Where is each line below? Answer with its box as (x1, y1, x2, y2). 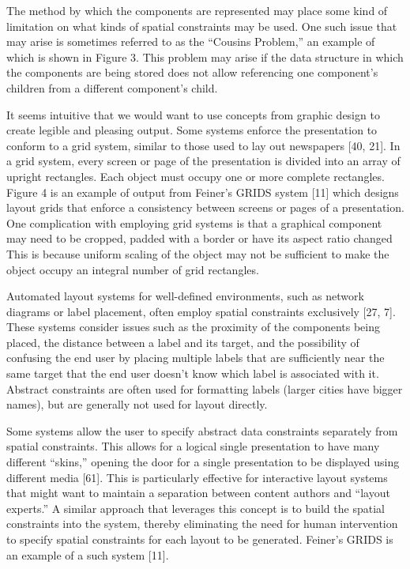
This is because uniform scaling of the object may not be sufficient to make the (6, 245, 389, 262)
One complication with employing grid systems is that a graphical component (6, 214, 382, 231)
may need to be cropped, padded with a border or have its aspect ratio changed (6, 230, 393, 247)
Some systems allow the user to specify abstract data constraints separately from (6, 422, 398, 439)
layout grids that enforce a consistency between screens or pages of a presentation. (6, 199, 404, 216)
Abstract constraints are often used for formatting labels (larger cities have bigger (6, 380, 403, 397)
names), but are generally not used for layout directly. (6, 396, 268, 413)
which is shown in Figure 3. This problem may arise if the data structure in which (6, 48, 404, 65)
